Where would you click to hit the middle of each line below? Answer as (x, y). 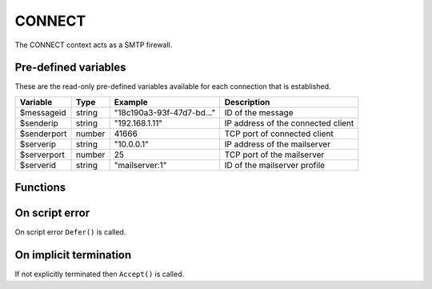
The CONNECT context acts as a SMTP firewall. (94, 45)
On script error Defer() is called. (70, 232)
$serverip (38, 144)
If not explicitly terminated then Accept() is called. (100, 274)
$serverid (38, 165)
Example (131, 102)
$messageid (43, 112)
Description (247, 102)
